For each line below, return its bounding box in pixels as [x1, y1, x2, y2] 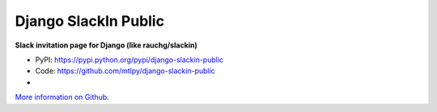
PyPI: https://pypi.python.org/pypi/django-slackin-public [35, 55, 224, 64]
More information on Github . [15, 93, 109, 102]
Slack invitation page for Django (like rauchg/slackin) [15, 40, 198, 50]
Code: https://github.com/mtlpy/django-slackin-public [35, 66, 216, 76]
